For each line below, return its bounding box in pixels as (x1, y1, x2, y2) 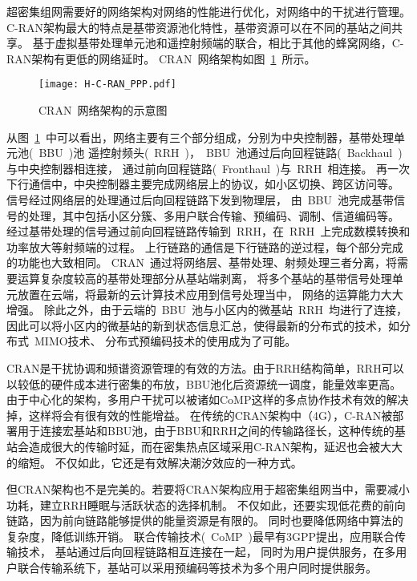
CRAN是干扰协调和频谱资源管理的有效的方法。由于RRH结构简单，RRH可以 (6, 359, 404, 376)
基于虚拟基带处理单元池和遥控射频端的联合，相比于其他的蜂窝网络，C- (32, 34, 404, 51)
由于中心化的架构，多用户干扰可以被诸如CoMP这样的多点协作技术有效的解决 (6, 391, 409, 408)
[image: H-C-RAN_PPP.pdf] (38, 79, 176, 91)
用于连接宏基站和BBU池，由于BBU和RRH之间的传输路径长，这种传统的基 (17, 422, 406, 439)
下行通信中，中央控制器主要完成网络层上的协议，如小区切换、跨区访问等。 (6, 176, 399, 192)
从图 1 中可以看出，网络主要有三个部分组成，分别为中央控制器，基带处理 (6, 128, 394, 145)
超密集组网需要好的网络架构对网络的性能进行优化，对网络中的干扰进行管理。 (6, 3, 411, 19)
